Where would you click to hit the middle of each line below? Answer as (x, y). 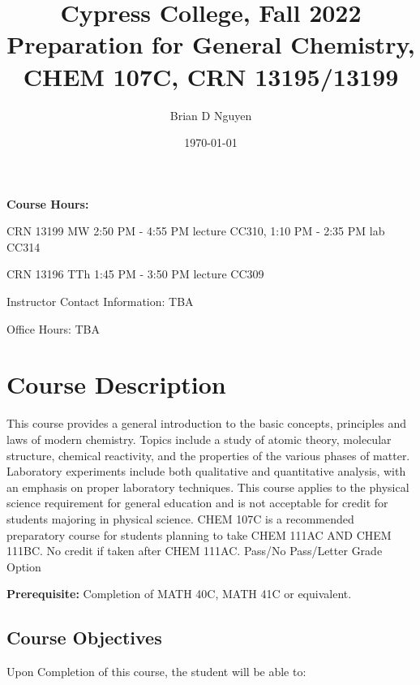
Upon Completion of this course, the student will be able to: (156, 672)
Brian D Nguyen (211, 115)
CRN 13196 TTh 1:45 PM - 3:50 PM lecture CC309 (135, 274)
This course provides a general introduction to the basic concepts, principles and (206, 423)
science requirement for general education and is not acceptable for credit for (197, 503)
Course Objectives (84, 638)
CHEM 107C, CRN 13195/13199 (211, 76)
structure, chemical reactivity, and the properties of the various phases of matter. (208, 455)
